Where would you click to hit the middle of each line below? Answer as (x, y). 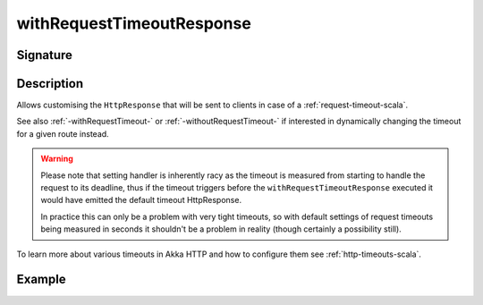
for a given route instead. (63, 133)
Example (41, 280)
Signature (45, 55)
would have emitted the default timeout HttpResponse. (141, 200)
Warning (57, 159)
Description (50, 84)
